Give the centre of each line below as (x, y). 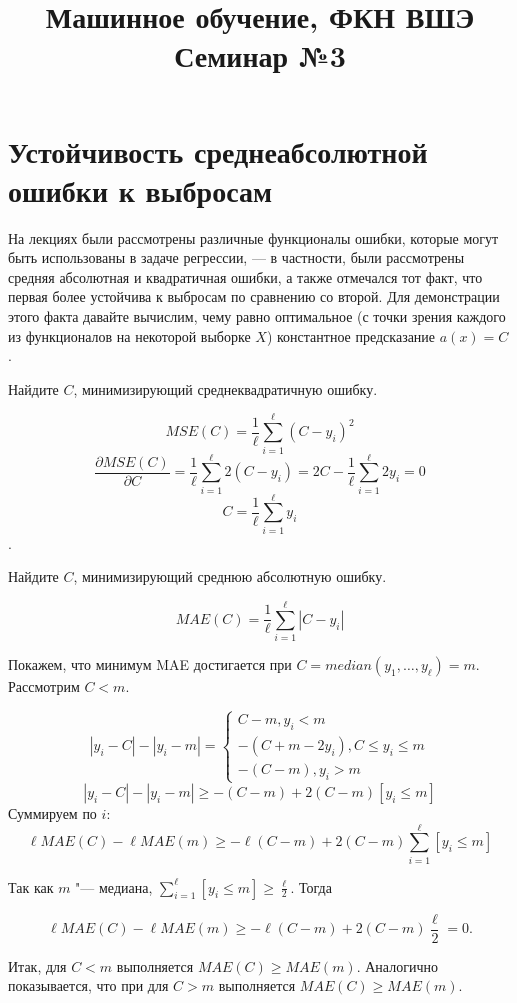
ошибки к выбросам (140, 189)
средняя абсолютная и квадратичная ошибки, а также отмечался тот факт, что (245, 276)
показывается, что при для (88, 985)
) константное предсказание (351, 335)
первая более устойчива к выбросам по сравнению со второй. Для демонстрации (254, 296)
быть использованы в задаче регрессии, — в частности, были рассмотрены (236, 257)
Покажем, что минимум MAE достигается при (150, 664)
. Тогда (311, 886)
